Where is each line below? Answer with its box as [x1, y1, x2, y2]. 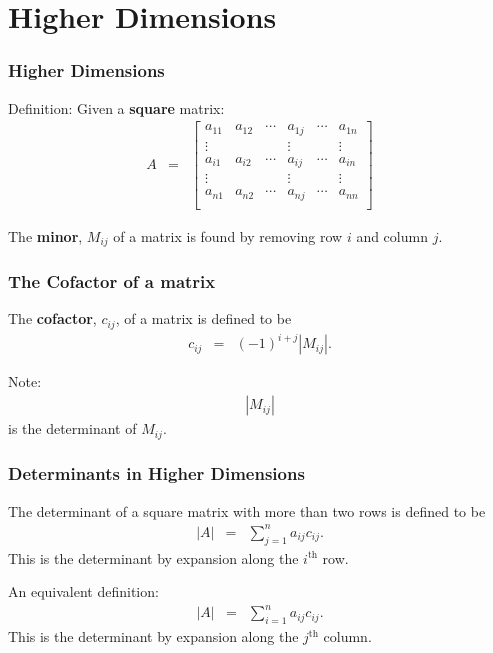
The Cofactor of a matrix [8, 269, 216, 294]
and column [356, 225, 428, 246]
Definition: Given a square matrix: [8, 97, 225, 118]
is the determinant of [8, 418, 137, 439]
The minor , [8, 225, 83, 246]
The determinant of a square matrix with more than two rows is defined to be [8, 500, 486, 521]
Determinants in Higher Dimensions [8, 461, 305, 486]
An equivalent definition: [8, 581, 159, 602]
